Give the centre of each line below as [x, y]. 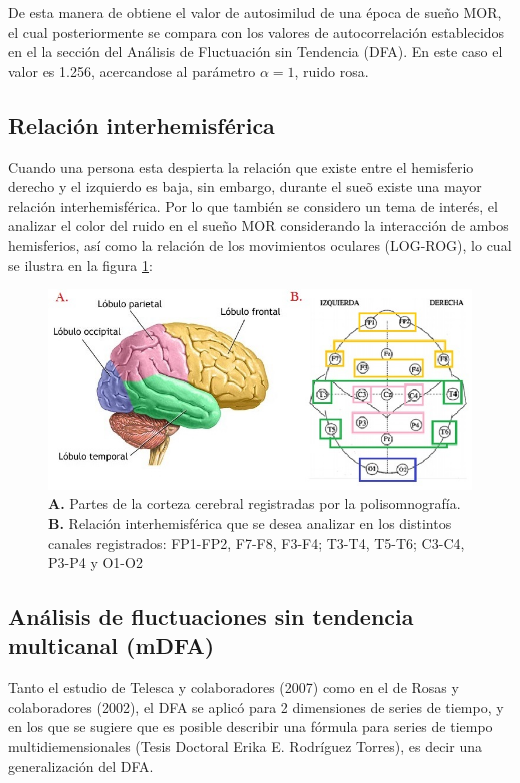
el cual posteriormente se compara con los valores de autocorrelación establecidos [256, 31]
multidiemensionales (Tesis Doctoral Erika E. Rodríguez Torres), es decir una [245, 746]
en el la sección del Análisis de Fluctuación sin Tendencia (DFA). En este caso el [255, 51]
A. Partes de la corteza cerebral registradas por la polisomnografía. [254, 503]
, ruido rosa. [331, 70]
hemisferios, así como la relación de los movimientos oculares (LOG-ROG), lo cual [260, 244]
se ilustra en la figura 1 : [80, 264]
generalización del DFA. [81, 765]
